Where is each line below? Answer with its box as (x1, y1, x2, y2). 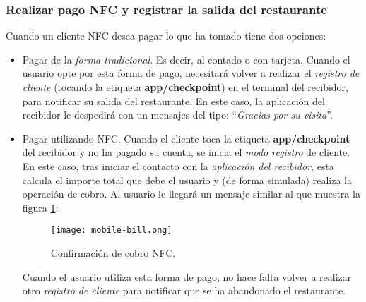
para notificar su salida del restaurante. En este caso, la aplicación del (22, 93, 325, 108)
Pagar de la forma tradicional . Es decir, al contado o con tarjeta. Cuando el (22, 52, 350, 66)
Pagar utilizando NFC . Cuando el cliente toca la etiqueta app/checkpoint (22, 131, 350, 145)
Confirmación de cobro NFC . (50, 246, 176, 260)
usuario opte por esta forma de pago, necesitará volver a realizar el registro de (22, 66, 360, 80)
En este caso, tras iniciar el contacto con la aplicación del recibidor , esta (22, 158, 334, 173)
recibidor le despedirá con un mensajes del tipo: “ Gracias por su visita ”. (22, 107, 333, 122)
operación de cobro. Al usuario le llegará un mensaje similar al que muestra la (22, 186, 360, 201)
